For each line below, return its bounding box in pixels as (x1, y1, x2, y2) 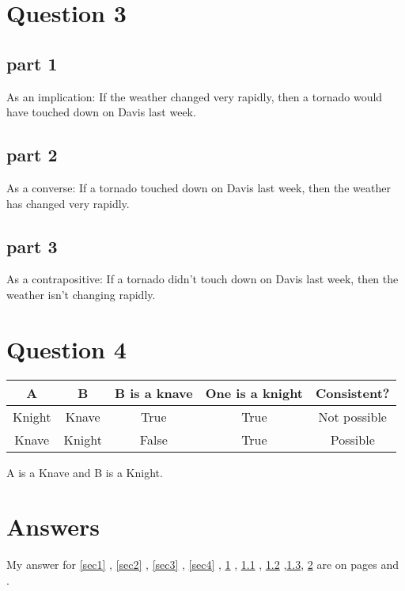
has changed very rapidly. (6, 195, 130, 211)
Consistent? (316, 383, 390, 402)
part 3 (6, 233, 58, 258)
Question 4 (6, 332, 127, 365)
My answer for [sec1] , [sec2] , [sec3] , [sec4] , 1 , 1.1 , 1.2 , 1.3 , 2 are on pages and (6, 556, 399, 573)
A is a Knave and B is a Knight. (6, 464, 163, 480)
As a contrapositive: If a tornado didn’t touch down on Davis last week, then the (6, 271, 399, 287)
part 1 (6, 51, 58, 75)
